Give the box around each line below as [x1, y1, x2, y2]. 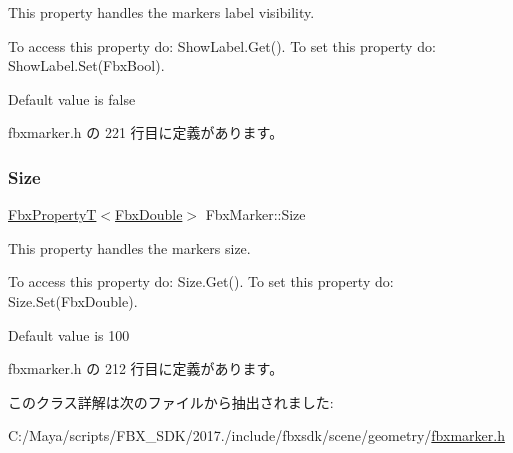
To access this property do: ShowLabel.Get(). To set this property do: [8, 35, 436, 56]
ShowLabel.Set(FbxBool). [8, 55, 165, 76]
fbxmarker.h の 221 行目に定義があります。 [8, 122, 284, 143]
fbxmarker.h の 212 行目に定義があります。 [8, 358, 284, 379]
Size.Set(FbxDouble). [8, 290, 138, 311]
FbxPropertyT [8, 204, 97, 225]
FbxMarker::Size [205, 204, 306, 225]
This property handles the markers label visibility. [8, 2, 315, 22]
